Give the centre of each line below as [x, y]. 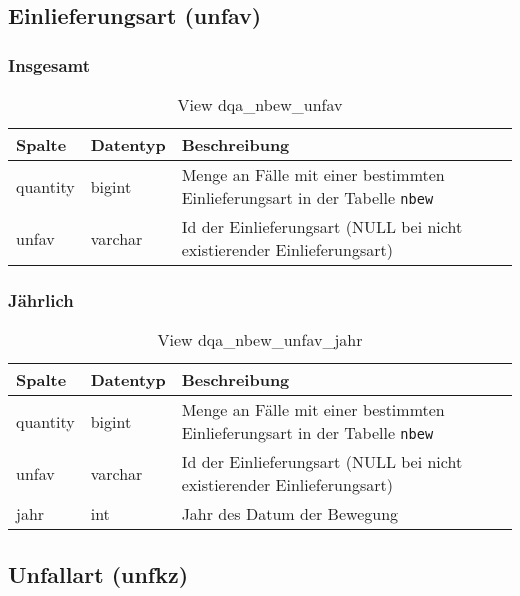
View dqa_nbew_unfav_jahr [260, 340]
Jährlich [41, 299]
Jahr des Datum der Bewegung [290, 514]
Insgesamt [49, 64]
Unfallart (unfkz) [98, 573]
